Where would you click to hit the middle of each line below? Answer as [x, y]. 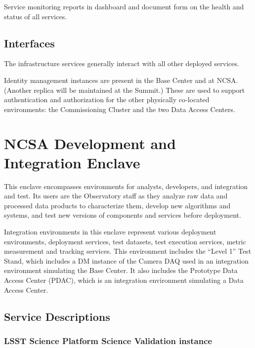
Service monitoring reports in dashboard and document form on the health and [124, 6]
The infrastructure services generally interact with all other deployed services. [122, 63]
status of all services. [36, 16]
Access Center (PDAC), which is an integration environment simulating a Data [124, 280]
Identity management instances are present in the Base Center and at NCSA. [121, 80]
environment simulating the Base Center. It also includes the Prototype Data [121, 270]
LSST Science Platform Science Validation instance [108, 340]
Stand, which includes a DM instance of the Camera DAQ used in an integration [126, 260]
